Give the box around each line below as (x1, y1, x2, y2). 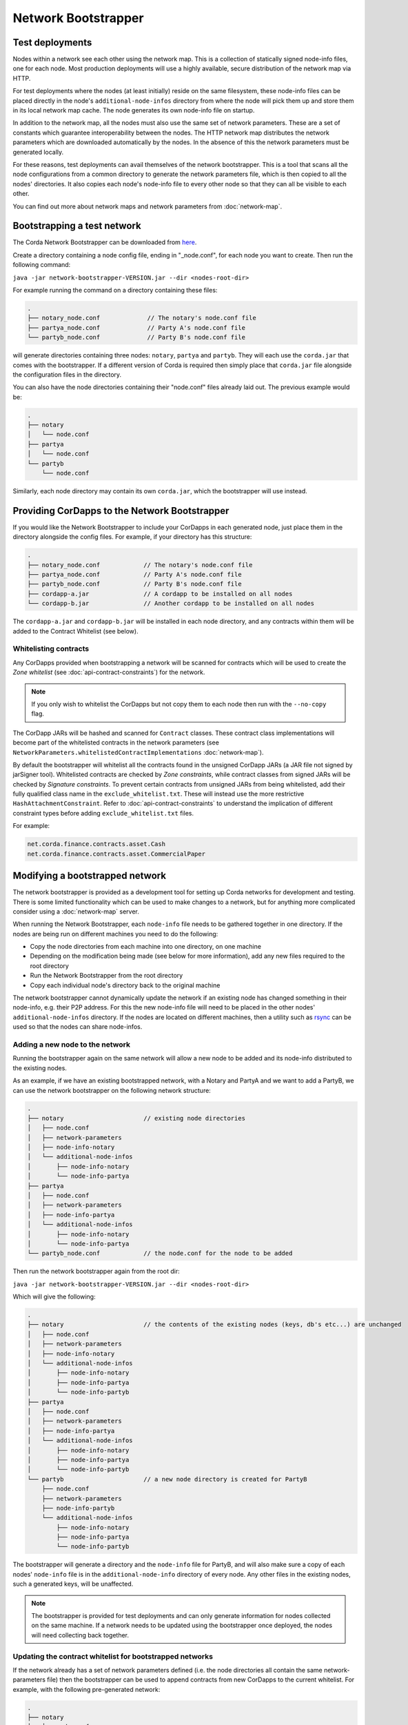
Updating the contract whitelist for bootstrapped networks (12, 1651, 214, 1661)
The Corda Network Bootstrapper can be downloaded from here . (12, 238, 197, 246)
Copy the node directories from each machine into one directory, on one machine (30, 943, 262, 951)
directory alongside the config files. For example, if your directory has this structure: (12, 533, 252, 541)
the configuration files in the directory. (12, 370, 122, 379)
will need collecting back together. (31, 1630, 129, 1639)
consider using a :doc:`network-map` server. (12, 907, 139, 916)
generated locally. (12, 148, 64, 156)
